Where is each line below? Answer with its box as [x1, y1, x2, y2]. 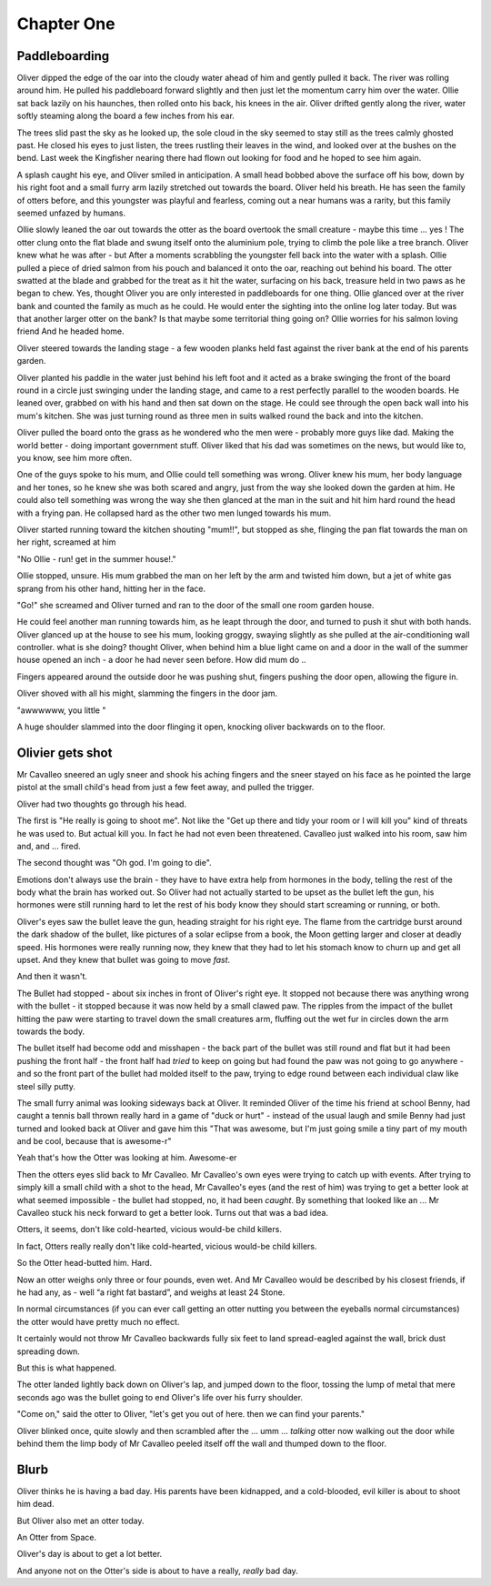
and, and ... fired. [16, 840, 81, 851]
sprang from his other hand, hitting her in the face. [16, 583, 206, 594]
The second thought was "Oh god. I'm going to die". [16, 858, 213, 868]
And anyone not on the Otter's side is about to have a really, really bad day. [16, 1565, 299, 1576]
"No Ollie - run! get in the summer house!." [16, 553, 176, 564]
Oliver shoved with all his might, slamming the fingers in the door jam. [16, 688, 277, 699]
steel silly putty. [16, 1080, 76, 1091]
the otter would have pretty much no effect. [16, 1316, 180, 1327]
